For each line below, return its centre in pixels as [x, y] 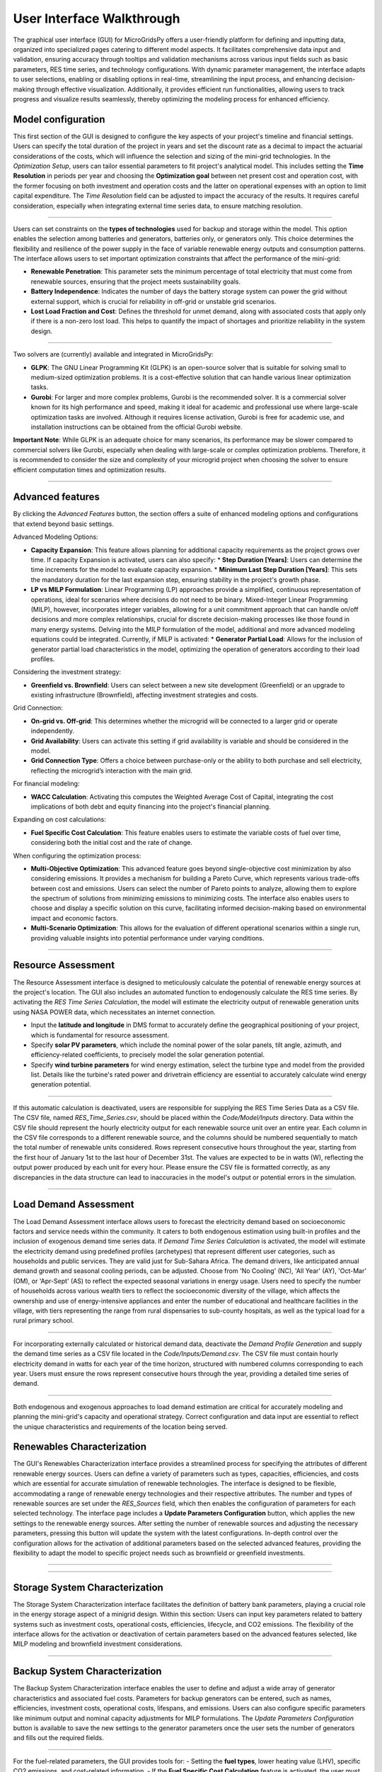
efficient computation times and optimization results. [89, 470]
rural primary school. [44, 1320]
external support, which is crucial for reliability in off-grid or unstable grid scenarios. [154, 301]
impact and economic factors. [74, 918]
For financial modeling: [46, 784]
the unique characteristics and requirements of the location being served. [120, 1426]
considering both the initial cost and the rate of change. [111, 843]
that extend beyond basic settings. [64, 524]
